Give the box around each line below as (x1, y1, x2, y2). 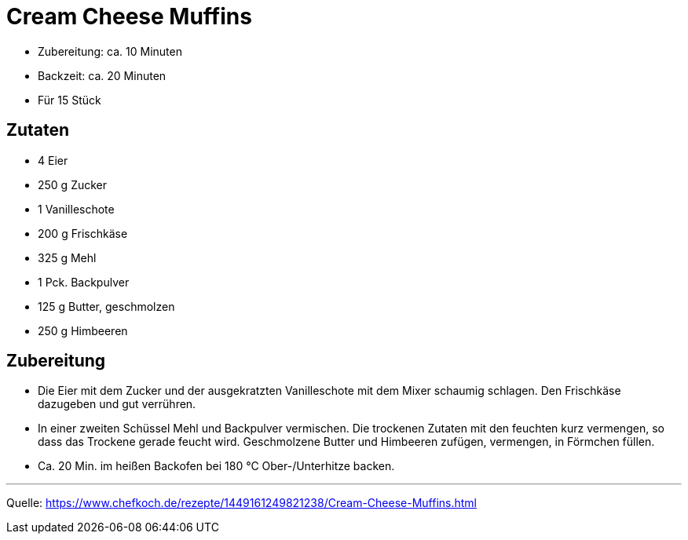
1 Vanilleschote (38, 202, 115, 216)
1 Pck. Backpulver (38, 275, 130, 289)
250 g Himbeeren (38, 323, 128, 337)
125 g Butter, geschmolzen (38, 299, 175, 313)
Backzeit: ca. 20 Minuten (38, 68, 167, 82)
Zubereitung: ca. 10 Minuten (38, 44, 182, 58)
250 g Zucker (38, 177, 108, 192)
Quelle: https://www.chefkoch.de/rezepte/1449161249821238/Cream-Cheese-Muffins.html (6, 496, 477, 510)
